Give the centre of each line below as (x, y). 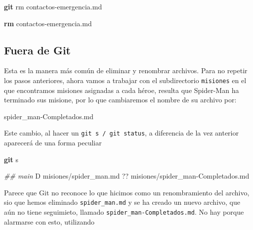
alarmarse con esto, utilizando (49, 221)
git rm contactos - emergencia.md (53, 6)
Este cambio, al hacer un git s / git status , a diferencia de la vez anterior (121, 133)
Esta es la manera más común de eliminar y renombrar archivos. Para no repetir (126, 70)
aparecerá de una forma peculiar (53, 143)
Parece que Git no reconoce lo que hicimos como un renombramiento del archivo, (127, 192)
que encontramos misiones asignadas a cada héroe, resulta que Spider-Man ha (122, 90)
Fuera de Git (38, 50)
